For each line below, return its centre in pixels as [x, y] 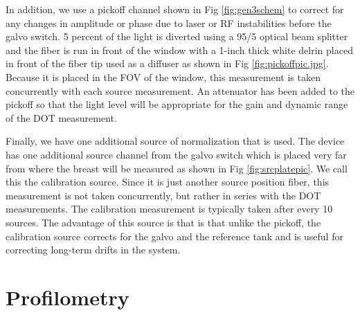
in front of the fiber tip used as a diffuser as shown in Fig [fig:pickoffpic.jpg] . [167, 63]
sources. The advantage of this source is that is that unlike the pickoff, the [163, 222]
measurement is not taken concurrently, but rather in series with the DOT [163, 195]
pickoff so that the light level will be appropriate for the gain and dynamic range [177, 104]
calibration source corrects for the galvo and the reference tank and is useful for [174, 236]
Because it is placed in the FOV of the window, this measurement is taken [163, 76]
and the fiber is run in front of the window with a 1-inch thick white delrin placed [179, 49]
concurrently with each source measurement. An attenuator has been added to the [180, 90]
